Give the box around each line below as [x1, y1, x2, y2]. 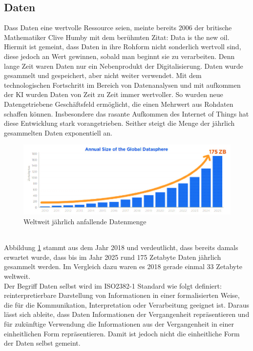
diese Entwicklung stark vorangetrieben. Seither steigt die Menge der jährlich [4, 118, 235, 128]
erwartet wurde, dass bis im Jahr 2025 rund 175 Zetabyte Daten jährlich [4, 252, 221, 262]
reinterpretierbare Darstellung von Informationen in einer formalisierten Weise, [4, 290, 240, 300]
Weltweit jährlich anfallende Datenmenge [23, 216, 147, 227]
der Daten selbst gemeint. [4, 338, 81, 348]
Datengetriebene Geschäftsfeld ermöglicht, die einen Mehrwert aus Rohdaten [4, 98, 233, 109]
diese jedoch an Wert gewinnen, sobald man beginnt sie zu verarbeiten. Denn [4, 51, 235, 61]
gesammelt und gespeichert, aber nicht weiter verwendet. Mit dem [4, 70, 202, 80]
